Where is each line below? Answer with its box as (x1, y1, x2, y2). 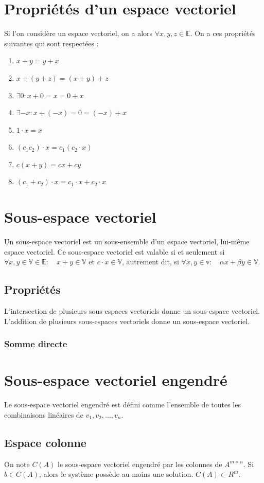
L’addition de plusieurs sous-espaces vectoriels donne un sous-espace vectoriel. (4, 315, 250, 326)
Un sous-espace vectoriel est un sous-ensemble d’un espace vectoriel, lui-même (4, 236, 250, 247)
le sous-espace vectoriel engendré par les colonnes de (58, 458, 222, 469)
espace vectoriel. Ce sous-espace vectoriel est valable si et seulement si (4, 246, 225, 257)
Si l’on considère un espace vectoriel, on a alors (4, 28, 153, 39)
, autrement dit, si (121, 256, 179, 267)
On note (4, 458, 30, 469)
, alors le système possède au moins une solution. (39, 469, 193, 479)
